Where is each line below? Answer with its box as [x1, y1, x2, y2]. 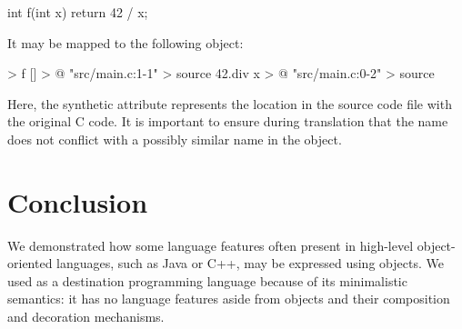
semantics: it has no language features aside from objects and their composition [7, 289, 450, 308]
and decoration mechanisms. [7, 307, 165, 326]
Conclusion [7, 183, 148, 220]
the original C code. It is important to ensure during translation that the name [7, 112, 448, 131]
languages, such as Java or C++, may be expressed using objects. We [56, 254, 444, 273]
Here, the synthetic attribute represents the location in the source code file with [7, 94, 452, 113]
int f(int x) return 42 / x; [7, 3, 148, 21]
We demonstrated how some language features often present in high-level [7, 235, 414, 254]
